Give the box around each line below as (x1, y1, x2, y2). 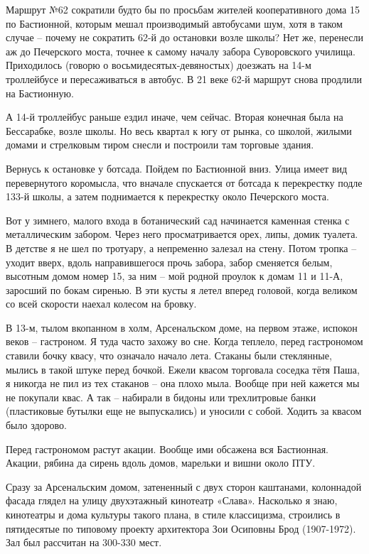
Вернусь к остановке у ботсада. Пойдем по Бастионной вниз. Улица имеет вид (6, 161, 348, 175)
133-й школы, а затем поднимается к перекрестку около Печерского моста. (6, 189, 329, 204)
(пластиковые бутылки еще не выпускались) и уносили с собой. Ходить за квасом (6, 403, 362, 418)
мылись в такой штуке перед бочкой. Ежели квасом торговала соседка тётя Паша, (6, 362, 360, 376)
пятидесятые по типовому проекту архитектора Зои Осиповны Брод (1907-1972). (6, 521, 356, 536)
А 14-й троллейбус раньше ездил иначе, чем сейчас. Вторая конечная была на (6, 109, 343, 124)
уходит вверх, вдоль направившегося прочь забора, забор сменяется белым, (6, 254, 333, 269)
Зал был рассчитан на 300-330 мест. (6, 535, 162, 550)
